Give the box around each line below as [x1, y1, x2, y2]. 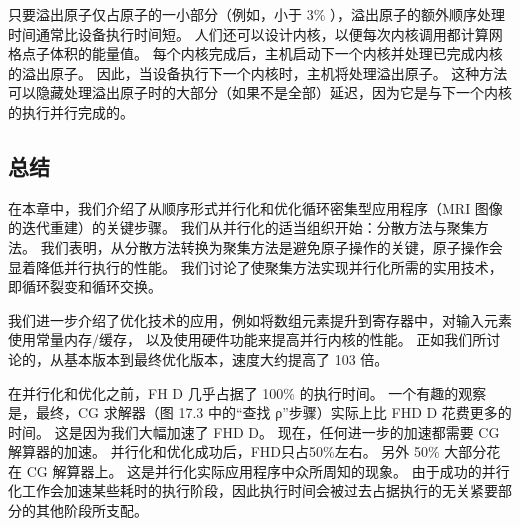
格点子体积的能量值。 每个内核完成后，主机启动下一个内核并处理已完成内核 [8, 43, 503, 64]
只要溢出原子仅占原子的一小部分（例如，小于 [8, 4, 302, 24]
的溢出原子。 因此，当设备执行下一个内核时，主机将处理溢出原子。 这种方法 [8, 62, 508, 83]
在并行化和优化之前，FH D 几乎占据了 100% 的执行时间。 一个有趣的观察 [8, 382, 487, 403]
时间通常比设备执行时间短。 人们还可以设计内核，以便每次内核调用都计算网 [8, 23, 503, 44]
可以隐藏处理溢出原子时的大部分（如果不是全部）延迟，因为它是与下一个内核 [8, 82, 512, 103]
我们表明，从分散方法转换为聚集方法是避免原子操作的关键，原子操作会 [40, 236, 503, 257]
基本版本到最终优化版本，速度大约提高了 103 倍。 [63, 348, 389, 369]
